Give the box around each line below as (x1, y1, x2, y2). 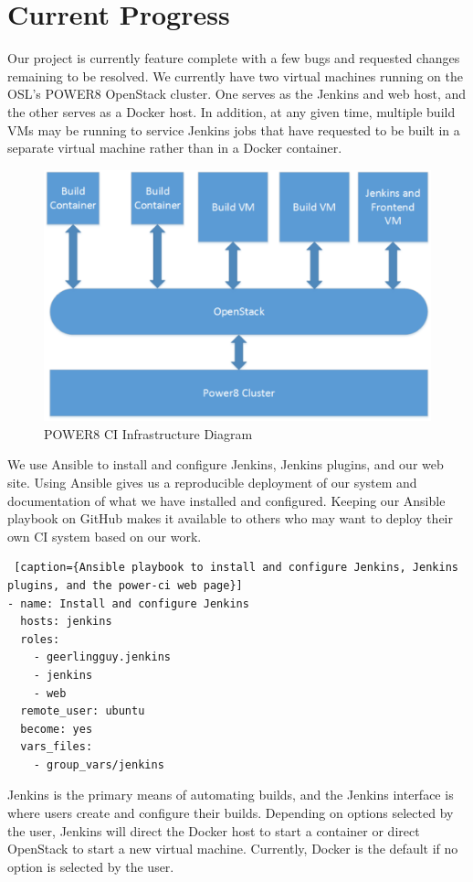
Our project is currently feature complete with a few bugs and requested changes (7, 48, 460, 68)
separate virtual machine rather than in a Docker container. (7, 138, 342, 157)
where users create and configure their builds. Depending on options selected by (7, 803, 454, 823)
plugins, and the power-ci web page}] (7, 578, 243, 592)
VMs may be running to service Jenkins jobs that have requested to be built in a (7, 120, 460, 139)
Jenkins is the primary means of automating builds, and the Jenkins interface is (7, 785, 454, 804)
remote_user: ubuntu (20, 705, 145, 718)
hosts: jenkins (20, 615, 112, 629)
